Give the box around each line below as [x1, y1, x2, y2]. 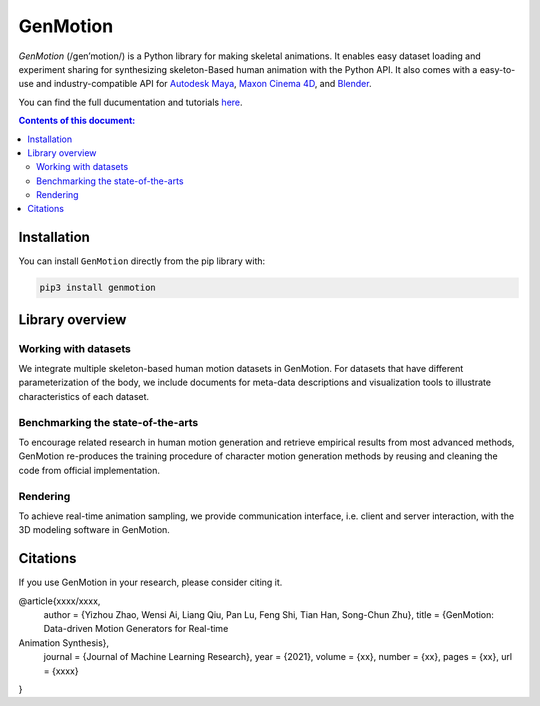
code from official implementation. [18, 464, 160, 476]
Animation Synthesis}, [18, 636, 110, 649]
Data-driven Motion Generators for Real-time [43, 623, 229, 635]
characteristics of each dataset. [18, 390, 150, 402]
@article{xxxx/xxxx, [18, 595, 101, 607]
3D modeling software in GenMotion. [18, 524, 170, 536]
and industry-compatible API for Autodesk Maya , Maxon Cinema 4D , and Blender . [35, 78, 372, 90]
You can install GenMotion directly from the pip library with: [18, 255, 266, 267]
